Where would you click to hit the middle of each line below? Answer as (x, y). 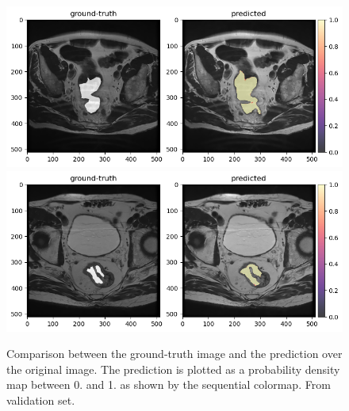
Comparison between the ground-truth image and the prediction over (174, 354)
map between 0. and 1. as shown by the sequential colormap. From (169, 384)
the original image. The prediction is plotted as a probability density (173, 369)
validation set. (41, 400)
